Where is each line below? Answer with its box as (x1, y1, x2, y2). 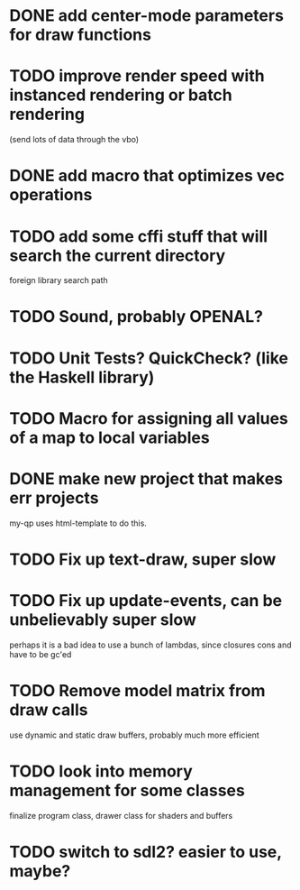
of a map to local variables (9, 427, 210, 447)
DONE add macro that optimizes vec (9, 166, 286, 186)
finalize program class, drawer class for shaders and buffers (9, 810, 233, 821)
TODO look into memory (9, 761, 194, 781)
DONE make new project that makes (9, 469, 284, 489)
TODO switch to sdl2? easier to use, (9, 841, 282, 862)
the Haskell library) (9, 367, 155, 388)
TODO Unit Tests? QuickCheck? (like (9, 348, 288, 368)
